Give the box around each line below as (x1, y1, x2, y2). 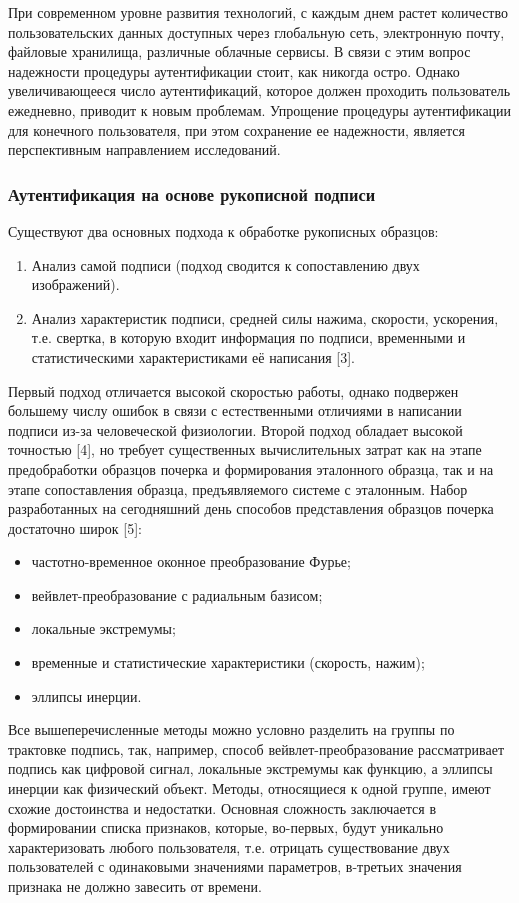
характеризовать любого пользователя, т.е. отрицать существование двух (8, 836, 450, 857)
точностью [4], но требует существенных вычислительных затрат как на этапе (8, 439, 482, 460)
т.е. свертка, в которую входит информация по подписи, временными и (31, 327, 466, 348)
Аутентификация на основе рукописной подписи (8, 181, 376, 206)
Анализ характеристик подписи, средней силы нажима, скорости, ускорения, (31, 307, 499, 328)
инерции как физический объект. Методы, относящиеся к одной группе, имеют (8, 778, 491, 799)
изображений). (31, 274, 120, 295)
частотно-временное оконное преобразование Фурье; (31, 551, 351, 572)
